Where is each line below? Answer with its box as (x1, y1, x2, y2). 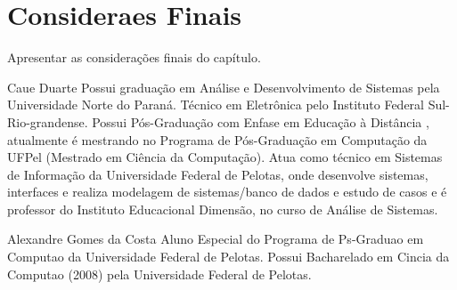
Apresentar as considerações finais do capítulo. (7, 48, 261, 67)
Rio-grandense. (7, 112, 88, 131)
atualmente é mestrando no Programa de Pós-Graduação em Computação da (7, 130, 428, 149)
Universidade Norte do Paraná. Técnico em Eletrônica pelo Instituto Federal (7, 95, 424, 114)
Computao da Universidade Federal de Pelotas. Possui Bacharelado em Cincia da (7, 247, 450, 266)
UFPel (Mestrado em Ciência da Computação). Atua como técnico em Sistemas (7, 148, 443, 166)
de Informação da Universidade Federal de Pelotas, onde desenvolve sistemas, (7, 165, 428, 183)
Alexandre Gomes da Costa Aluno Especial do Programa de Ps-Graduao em (7, 230, 424, 248)
